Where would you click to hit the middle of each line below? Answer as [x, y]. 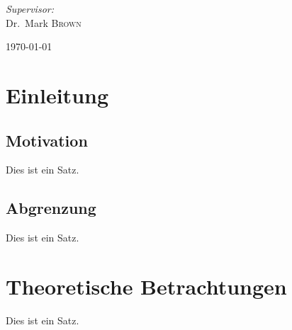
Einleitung [57, 95]
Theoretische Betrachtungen [146, 286]
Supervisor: [30, 8]
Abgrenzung [51, 208]
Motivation [47, 140]
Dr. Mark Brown [44, 22]
